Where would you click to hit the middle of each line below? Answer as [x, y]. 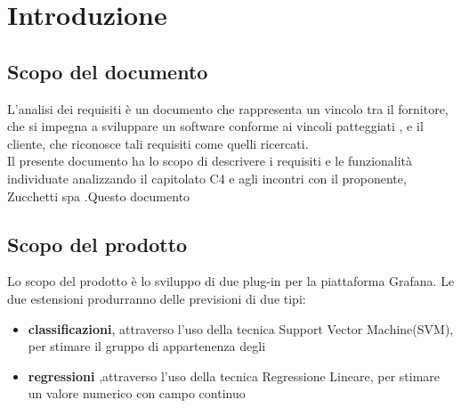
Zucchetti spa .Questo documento [99, 196]
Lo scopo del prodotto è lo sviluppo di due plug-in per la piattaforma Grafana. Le [231, 281]
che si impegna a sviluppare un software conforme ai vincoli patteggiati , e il [215, 126]
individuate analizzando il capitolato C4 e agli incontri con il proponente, [207, 178]
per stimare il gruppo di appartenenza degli [147, 346]
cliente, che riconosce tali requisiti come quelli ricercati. [158, 143]
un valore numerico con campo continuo [137, 393]
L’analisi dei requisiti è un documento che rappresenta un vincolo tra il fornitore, [228, 108]
